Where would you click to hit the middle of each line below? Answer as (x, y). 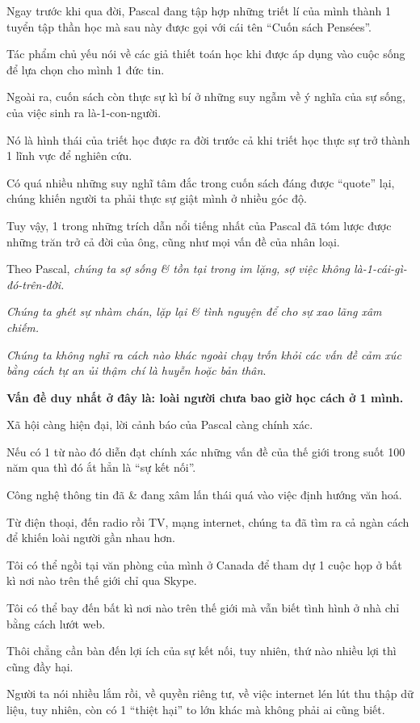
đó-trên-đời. (36, 284)
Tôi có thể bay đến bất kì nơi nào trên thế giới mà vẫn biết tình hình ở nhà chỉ (203, 608)
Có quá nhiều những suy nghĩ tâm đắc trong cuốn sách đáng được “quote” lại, (201, 182)
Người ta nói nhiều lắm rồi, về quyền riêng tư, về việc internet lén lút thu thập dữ (210, 694)
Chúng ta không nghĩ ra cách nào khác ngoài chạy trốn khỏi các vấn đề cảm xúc (204, 354)
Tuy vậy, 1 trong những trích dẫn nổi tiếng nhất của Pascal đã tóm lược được (199, 225)
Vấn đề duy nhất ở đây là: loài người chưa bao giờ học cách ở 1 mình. (205, 397)
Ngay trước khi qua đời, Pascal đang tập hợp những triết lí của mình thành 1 (199, 11)
